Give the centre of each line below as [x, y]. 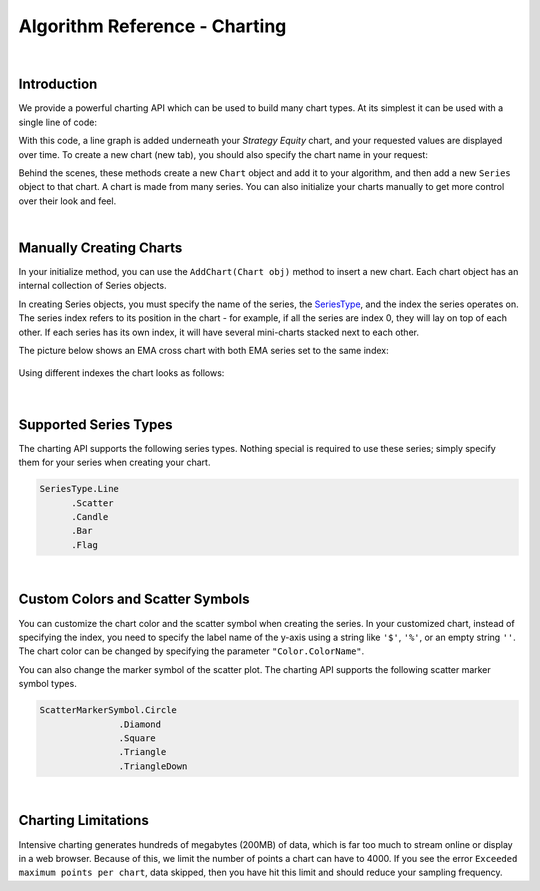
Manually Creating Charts [100, 248]
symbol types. [47, 684]
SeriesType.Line [79, 489]
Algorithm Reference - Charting [152, 26]
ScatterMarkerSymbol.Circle [108, 710]
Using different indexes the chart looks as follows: [121, 373]
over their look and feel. [67, 201]
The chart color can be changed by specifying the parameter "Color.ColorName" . [191, 651]
